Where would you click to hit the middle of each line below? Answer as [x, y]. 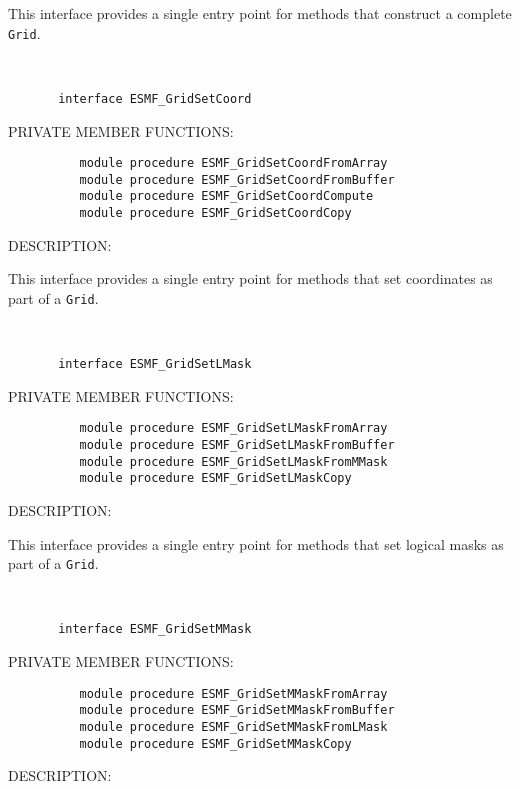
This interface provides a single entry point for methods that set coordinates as [250, 278]
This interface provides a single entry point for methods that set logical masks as [256, 543]
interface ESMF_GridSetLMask [155, 364]
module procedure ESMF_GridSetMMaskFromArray [233, 693]
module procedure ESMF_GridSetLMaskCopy [215, 478]
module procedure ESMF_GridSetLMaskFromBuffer [237, 445]
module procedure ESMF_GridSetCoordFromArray [233, 163]
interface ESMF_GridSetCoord [155, 98]
